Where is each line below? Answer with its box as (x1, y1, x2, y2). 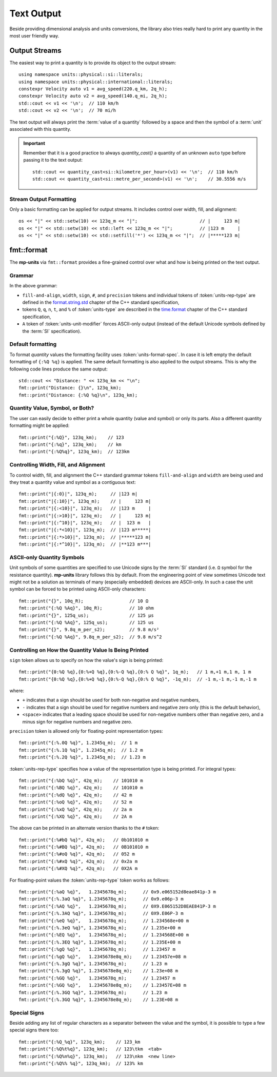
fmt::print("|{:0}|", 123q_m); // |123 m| (18, 491, 138, 497)
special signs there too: (9, 1027, 59, 1033)
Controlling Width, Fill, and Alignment (9, 461, 105, 468)
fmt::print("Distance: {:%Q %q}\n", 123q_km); (18, 392, 138, 398)
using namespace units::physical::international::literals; (18, 79, 173, 85)
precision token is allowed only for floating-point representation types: (9, 728, 164, 734)
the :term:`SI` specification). (22, 328, 82, 334)
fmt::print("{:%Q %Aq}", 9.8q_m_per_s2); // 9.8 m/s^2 (18, 634, 162, 640)
